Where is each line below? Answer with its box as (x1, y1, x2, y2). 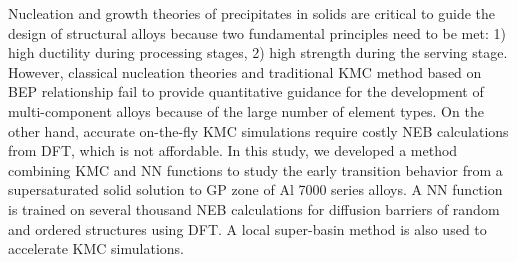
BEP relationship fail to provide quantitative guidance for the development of (8, 81, 484, 102)
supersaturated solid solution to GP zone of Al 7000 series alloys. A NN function (8, 179, 503, 200)
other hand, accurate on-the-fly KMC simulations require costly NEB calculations (8, 120, 509, 141)
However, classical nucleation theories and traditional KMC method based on (8, 61, 482, 82)
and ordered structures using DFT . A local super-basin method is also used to (8, 218, 487, 239)
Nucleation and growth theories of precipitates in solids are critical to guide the (8, 3, 496, 23)
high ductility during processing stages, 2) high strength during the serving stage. (8, 42, 508, 63)
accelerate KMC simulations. (8, 238, 184, 259)
